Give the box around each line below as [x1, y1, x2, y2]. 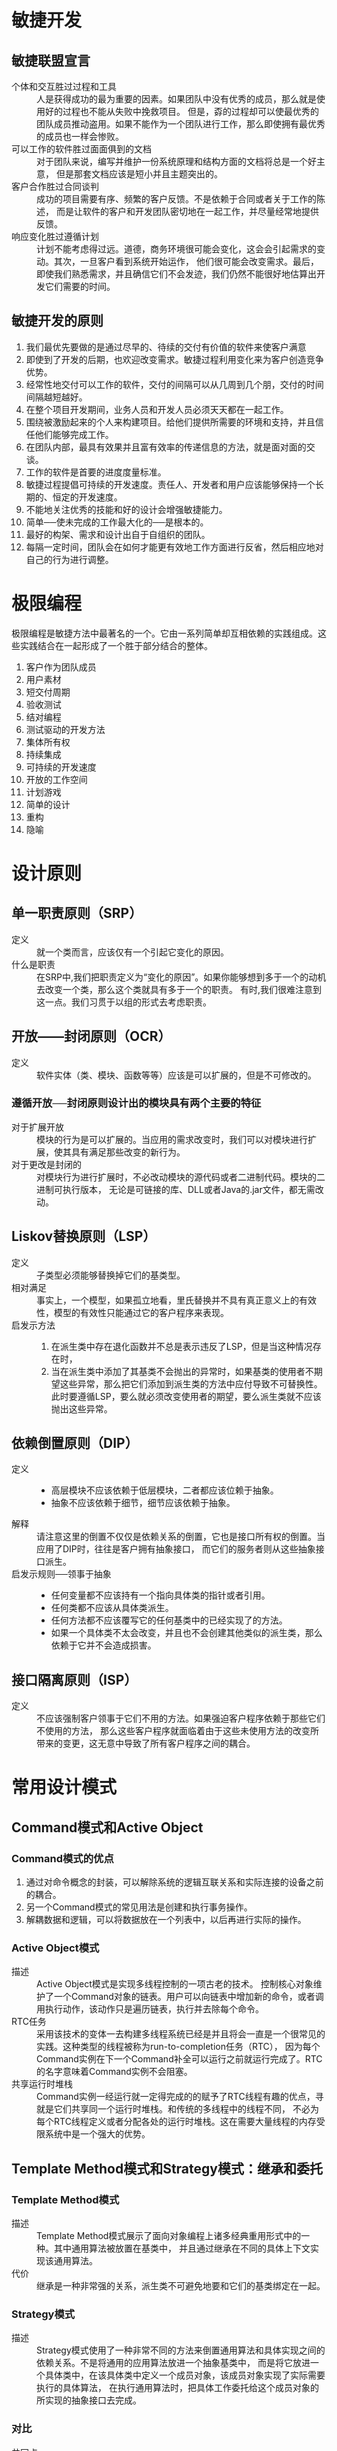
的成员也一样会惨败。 [36, 131, 124, 142]
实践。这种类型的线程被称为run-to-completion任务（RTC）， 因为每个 [36, 2041, 321, 2053]
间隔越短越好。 [25, 391, 88, 403]
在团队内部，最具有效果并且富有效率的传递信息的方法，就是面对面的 [25, 441, 307, 453]
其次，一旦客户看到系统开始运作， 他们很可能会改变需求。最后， [53, 256, 319, 267]
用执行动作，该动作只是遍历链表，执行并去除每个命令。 [36, 2003, 264, 2015]
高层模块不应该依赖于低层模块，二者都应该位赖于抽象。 [50, 1484, 279, 1496]
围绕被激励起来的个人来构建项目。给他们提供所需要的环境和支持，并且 [25, 416, 316, 428]
